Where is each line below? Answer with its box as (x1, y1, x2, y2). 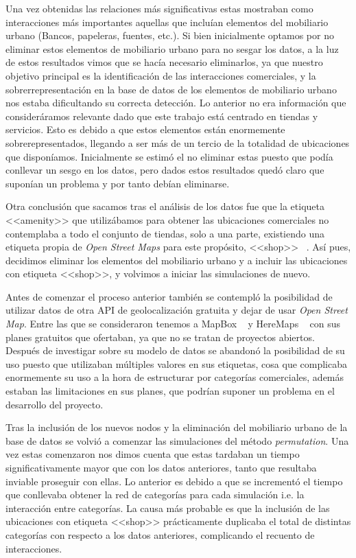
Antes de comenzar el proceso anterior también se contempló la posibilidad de (5, 289, 333, 303)
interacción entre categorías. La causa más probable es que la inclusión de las (5, 500, 330, 515)
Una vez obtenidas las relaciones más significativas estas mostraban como (5, 1, 313, 15)
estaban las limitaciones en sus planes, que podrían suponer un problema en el (5, 384, 335, 398)
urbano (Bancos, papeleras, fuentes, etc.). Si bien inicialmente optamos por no (5, 28, 334, 43)
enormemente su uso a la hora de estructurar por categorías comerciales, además (5, 370, 344, 384)
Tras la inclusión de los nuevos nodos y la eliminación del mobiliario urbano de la (5, 420, 348, 434)
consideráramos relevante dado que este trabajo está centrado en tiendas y (5, 108, 318, 123)
